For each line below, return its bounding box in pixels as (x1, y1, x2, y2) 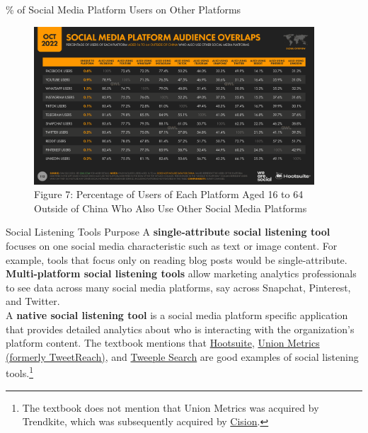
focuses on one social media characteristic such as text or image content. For (6, 238, 338, 253)
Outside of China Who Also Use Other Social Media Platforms (34, 200, 307, 215)
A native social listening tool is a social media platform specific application (6, 307, 348, 322)
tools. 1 (6, 364, 33, 380)
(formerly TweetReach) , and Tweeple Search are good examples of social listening (6, 349, 359, 364)
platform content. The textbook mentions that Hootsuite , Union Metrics (6, 335, 320, 350)
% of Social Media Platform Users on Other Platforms (6, 2, 241, 16)
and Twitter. (6, 294, 60, 308)
